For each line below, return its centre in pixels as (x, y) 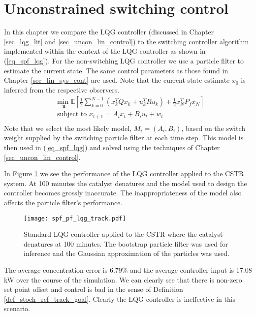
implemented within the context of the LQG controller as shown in (105, 51)
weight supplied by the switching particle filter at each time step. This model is (124, 138)
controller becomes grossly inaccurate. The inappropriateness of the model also (123, 193)
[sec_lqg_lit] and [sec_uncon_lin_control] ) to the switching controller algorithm (127, 41)
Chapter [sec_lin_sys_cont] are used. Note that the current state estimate (117, 80)
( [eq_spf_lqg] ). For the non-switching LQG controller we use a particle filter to (124, 60)
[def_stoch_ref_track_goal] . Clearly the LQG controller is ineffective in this (120, 299)
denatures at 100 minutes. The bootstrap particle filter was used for (126, 243)
